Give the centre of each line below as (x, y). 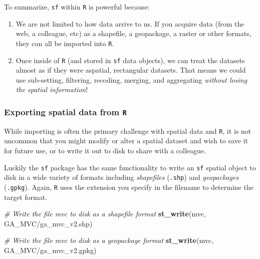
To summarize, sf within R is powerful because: (77, 7)
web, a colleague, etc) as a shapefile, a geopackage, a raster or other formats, (134, 33)
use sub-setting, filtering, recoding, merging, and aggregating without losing (132, 79)
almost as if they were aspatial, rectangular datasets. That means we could (131, 70)
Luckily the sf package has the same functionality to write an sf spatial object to (130, 167)
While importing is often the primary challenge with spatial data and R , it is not (128, 131)
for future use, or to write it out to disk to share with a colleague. (105, 150)
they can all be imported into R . (65, 43)
